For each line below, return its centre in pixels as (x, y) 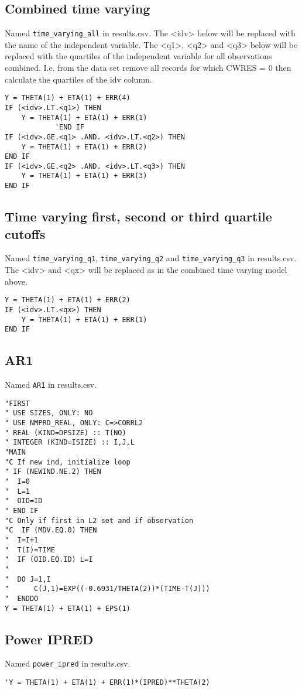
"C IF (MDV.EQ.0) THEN (51, 530)
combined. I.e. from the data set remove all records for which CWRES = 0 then (148, 68)
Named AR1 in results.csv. (51, 385)
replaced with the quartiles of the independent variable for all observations (138, 56)
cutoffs (25, 233)
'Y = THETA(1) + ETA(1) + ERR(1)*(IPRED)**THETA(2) (107, 683)
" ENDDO (22, 598)
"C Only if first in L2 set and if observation (99, 520)
